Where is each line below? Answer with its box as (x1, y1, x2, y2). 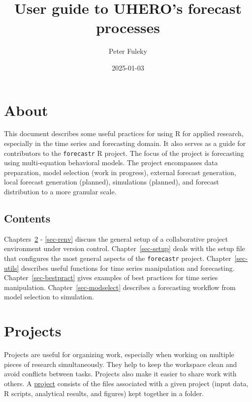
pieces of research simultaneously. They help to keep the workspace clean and (4, 359, 237, 369)
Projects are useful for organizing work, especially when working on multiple (4, 349, 234, 360)
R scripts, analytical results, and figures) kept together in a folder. (4, 388, 204, 398)
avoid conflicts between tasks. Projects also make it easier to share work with (4, 368, 237, 379)
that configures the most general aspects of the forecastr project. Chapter (4, 253, 231, 263)
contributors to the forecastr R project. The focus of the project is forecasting (4, 147, 244, 158)
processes (95, 17, 160, 37)
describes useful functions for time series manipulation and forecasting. (21, 262, 235, 273)
